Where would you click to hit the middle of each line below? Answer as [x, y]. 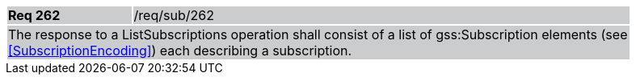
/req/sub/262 [174, 15]
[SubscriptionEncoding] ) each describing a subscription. [180, 51]
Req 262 [34, 15]
